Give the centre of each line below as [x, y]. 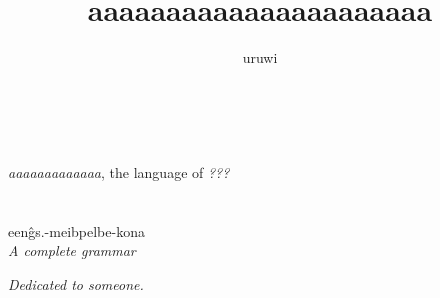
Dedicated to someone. [76, 283]
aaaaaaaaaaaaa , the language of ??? [119, 171]
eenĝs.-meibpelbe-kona [76, 230]
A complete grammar [72, 250]
